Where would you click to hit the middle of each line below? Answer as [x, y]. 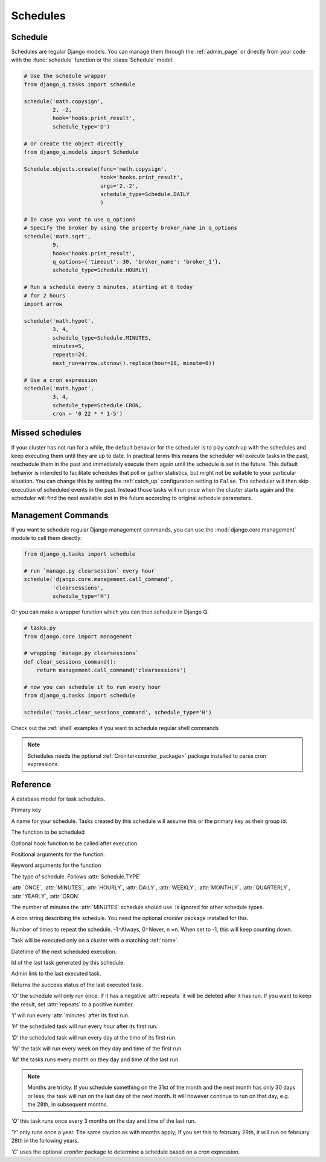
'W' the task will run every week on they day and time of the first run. [97, 1049]
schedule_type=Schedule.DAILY [145, 194]
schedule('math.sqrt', [57, 236]
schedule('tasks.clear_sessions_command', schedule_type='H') [118, 713]
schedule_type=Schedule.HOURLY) [100, 270]
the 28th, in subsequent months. [68, 1105]
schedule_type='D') [81, 126]
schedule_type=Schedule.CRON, [97, 405]
